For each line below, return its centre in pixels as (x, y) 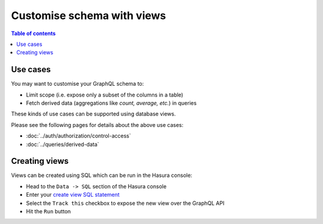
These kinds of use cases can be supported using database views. (93, 114)
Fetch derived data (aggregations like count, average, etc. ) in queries (111, 103)
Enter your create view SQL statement (73, 195)
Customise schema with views (89, 15)
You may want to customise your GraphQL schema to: (77, 84)
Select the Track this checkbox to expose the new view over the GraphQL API (125, 203)
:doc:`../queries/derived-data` (63, 144)
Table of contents (33, 33)
